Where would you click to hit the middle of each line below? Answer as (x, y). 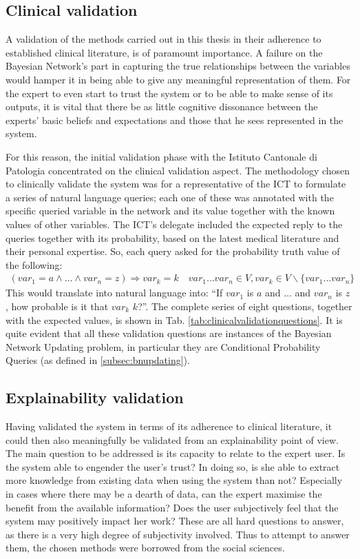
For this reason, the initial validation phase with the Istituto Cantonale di (161, 156)
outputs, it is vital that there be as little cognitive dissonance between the (162, 106)
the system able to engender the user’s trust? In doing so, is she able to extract (173, 466)
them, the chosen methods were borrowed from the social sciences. (145, 548)
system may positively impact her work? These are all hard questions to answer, (175, 521)
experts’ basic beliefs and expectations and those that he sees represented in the (174, 120)
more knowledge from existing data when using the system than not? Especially (174, 480)
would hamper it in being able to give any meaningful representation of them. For (178, 79)
